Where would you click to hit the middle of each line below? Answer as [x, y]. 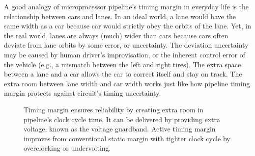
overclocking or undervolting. [67, 148]
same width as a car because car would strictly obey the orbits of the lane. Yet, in [127, 26]
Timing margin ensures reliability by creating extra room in [113, 109]
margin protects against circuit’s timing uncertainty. [83, 93]
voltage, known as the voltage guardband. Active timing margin [120, 129]
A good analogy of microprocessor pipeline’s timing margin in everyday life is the [126, 6]
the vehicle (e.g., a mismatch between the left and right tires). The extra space [123, 64]
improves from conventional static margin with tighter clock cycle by [127, 138]
